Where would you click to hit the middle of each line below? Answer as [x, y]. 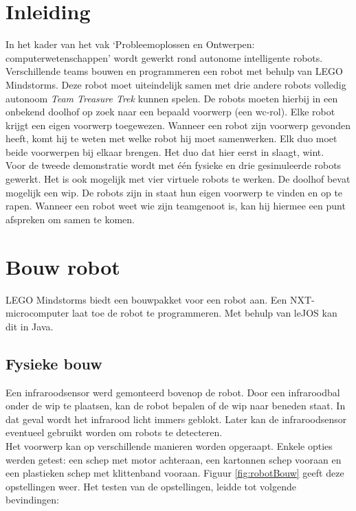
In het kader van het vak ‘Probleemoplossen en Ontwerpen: [130, 44]
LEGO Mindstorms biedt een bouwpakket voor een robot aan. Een [146, 299]
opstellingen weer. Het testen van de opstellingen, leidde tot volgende [151, 486]
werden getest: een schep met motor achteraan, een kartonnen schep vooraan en [174, 459]
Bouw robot [63, 266]
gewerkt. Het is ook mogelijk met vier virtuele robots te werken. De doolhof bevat [178, 179]
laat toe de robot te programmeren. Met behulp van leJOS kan [204, 313]
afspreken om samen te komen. [70, 219]
